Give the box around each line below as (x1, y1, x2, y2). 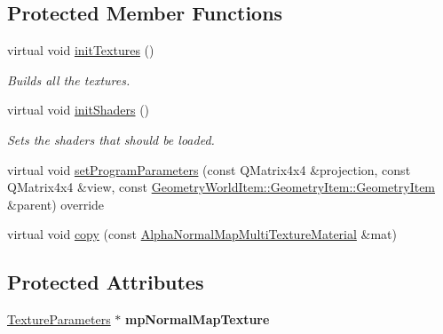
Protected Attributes (7, 268, 204, 296)
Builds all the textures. (7, 70, 131, 89)
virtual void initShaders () (7, 100, 150, 119)
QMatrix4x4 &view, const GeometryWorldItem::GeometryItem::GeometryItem (7, 178, 436, 196)
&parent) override (7, 195, 105, 213)
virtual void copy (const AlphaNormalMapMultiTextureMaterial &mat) (7, 225, 397, 243)
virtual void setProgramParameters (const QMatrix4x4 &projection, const (7, 160, 411, 179)
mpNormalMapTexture (125, 310, 270, 329)
